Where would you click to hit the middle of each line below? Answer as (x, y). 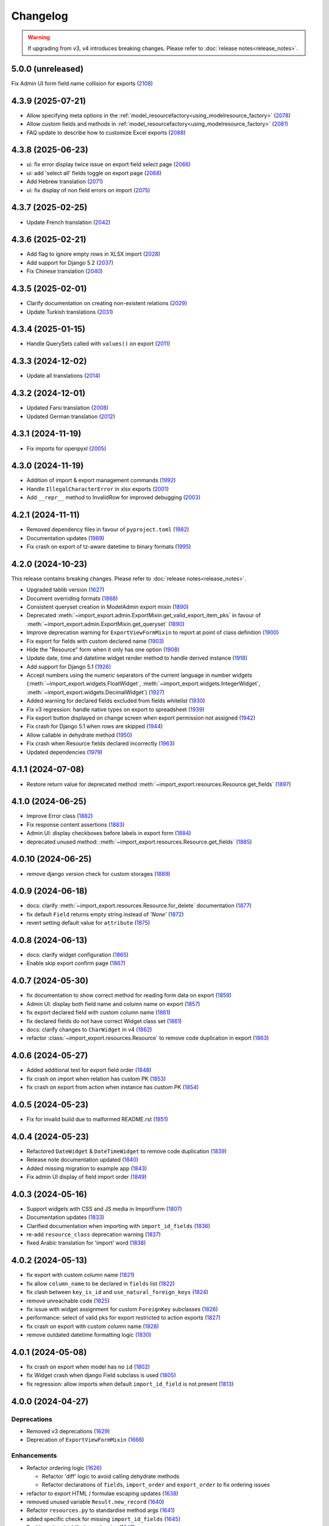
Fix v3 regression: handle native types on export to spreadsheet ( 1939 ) (115, 709)
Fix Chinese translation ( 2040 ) (65, 271)
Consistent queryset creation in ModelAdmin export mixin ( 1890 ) (108, 607)
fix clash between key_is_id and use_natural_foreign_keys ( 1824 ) (117, 1292)
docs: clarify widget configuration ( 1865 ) (78, 955)
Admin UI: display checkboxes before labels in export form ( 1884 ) (109, 833)
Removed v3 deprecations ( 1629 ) (68, 1431)
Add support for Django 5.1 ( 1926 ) (69, 667)
